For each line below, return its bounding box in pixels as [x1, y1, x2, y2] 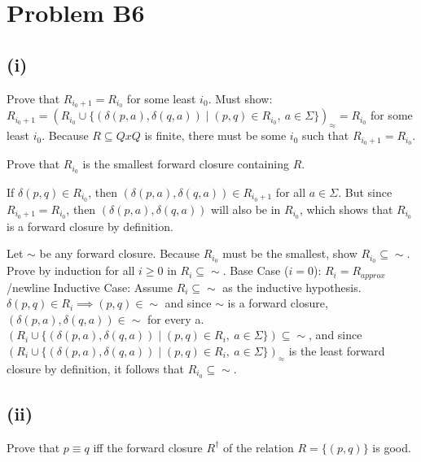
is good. [372, 438, 411, 455]
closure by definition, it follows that [7, 360, 184, 377]
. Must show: [208, 89, 273, 107]
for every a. [147, 310, 204, 327]
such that [302, 127, 349, 144]
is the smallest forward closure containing [82, 155, 289, 172]
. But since [338, 183, 392, 200]
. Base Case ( [222, 262, 289, 279]
